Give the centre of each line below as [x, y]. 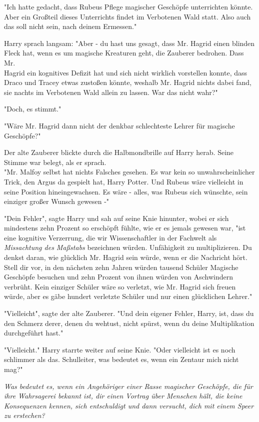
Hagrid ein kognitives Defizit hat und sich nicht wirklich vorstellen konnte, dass [126, 72]
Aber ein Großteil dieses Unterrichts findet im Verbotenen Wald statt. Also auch [127, 16]
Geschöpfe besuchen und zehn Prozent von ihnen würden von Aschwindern [118, 277]
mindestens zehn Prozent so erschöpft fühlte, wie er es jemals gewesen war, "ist [125, 228]
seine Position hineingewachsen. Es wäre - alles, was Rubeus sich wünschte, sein [126, 191]
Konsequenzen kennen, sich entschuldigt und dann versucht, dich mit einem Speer [129, 405]
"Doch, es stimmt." [33, 109]
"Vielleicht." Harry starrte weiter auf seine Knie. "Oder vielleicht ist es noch [120, 349]
